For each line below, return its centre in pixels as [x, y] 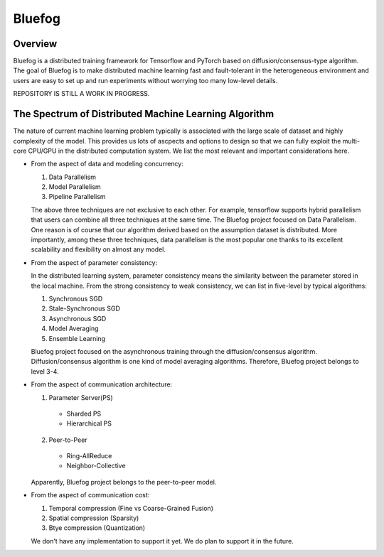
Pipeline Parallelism [77, 197]
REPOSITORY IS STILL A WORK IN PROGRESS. [81, 94]
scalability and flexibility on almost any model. [98, 249]
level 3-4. [45, 371]
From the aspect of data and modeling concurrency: [107, 164]
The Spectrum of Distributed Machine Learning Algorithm [144, 114]
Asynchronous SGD [78, 318]
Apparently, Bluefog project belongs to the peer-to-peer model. [124, 482]
